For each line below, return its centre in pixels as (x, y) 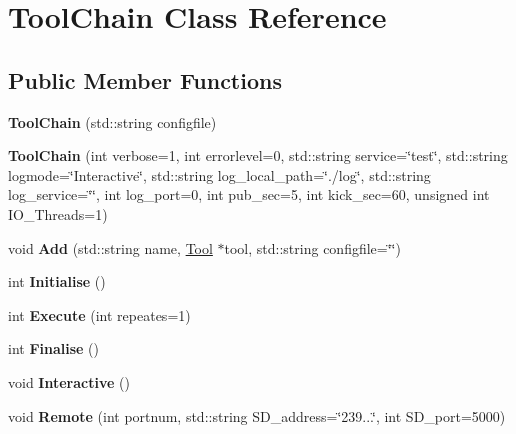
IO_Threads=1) (58, 213)
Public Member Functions (145, 79)
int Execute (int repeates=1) (99, 314)
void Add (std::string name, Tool (110, 247)
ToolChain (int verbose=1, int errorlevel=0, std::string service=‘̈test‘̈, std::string (258, 155)
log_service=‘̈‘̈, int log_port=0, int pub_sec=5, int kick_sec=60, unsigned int (249, 194)
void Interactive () (69, 381)
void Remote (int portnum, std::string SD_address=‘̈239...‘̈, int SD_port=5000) (257, 415)
